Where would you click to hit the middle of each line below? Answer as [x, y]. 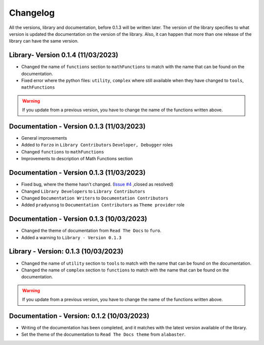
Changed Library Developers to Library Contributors [83, 191]
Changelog [32, 13]
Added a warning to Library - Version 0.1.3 [71, 237]
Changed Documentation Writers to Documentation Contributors [95, 198]
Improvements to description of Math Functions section [77, 159]
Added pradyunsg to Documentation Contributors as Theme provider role [103, 205]
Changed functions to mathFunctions [63, 151]
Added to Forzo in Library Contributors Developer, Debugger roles [97, 145]
